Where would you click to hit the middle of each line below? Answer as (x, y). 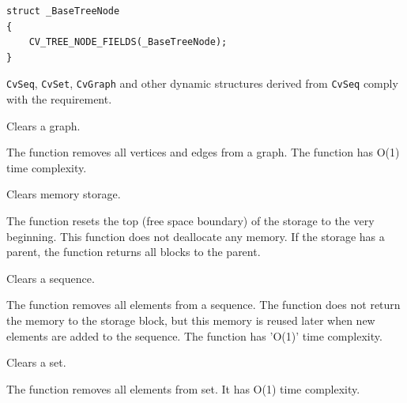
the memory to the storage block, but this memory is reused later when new (191, 320)
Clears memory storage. (64, 194)
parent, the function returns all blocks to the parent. (134, 252)
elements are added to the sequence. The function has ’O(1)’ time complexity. (194, 335)
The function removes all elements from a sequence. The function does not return (203, 305)
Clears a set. (36, 362)
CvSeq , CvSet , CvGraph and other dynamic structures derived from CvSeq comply (202, 83)
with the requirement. (59, 99)
